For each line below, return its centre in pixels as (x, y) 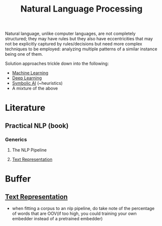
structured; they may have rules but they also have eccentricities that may (79, 39)
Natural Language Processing (81, 9)
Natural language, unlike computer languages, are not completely (70, 34)
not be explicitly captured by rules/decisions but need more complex (73, 44)
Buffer (18, 179)
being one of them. (24, 54)
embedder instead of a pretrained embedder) (57, 219)
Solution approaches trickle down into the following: (57, 63)
